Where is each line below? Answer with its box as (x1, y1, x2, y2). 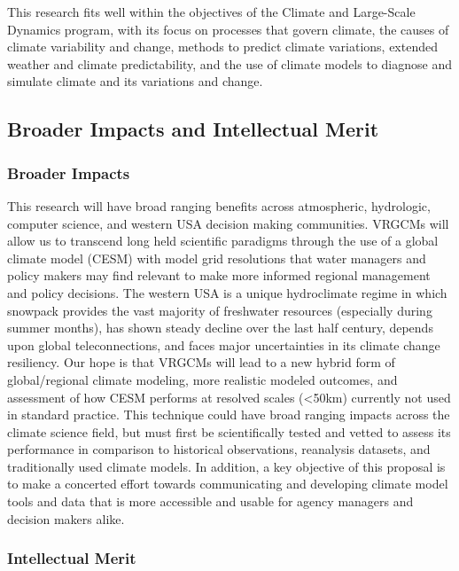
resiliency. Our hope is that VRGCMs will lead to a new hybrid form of (7, 353, 395, 372)
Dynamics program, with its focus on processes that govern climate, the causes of (7, 20, 449, 38)
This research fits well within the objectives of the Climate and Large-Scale (7, 3, 416, 20)
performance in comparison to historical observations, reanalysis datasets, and (7, 440, 431, 458)
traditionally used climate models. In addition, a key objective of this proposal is (7, 457, 446, 475)
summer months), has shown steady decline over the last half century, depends (7, 318, 433, 337)
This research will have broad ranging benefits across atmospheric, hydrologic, (7, 196, 431, 215)
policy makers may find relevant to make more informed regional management (7, 266, 431, 285)
